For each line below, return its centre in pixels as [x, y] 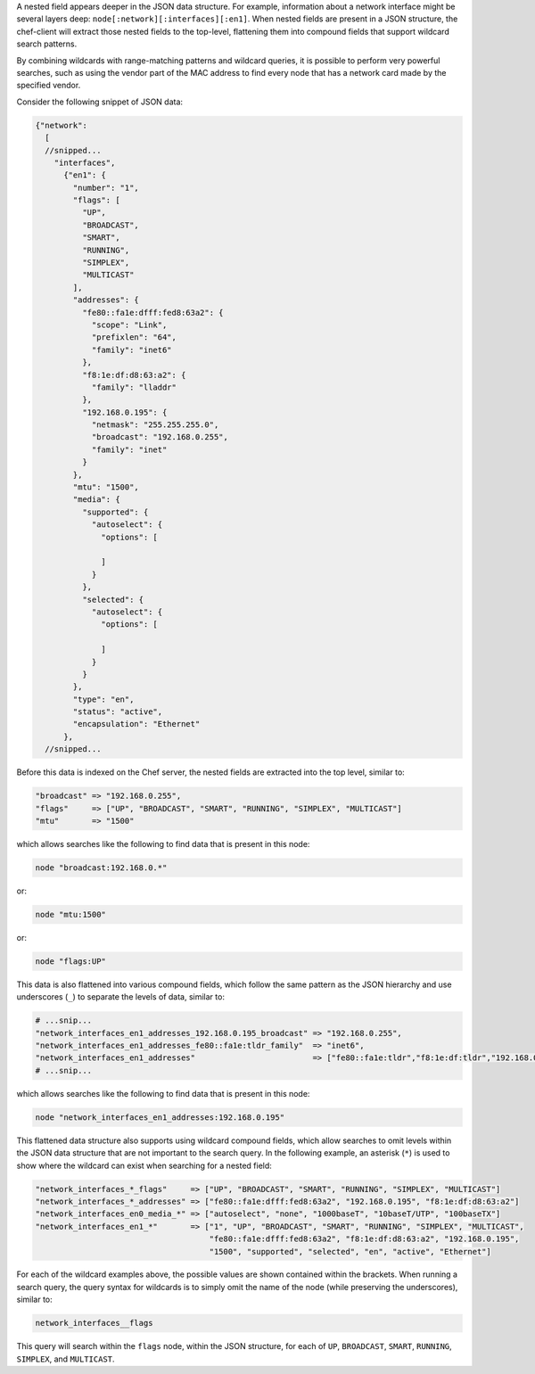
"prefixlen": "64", [134, 337]
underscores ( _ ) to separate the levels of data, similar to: [120, 997]
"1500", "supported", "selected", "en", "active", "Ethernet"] [350, 1251]
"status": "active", [118, 712]
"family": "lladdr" [134, 387]
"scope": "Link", [129, 325]
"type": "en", [103, 699]
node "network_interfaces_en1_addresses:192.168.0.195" [160, 1117]
